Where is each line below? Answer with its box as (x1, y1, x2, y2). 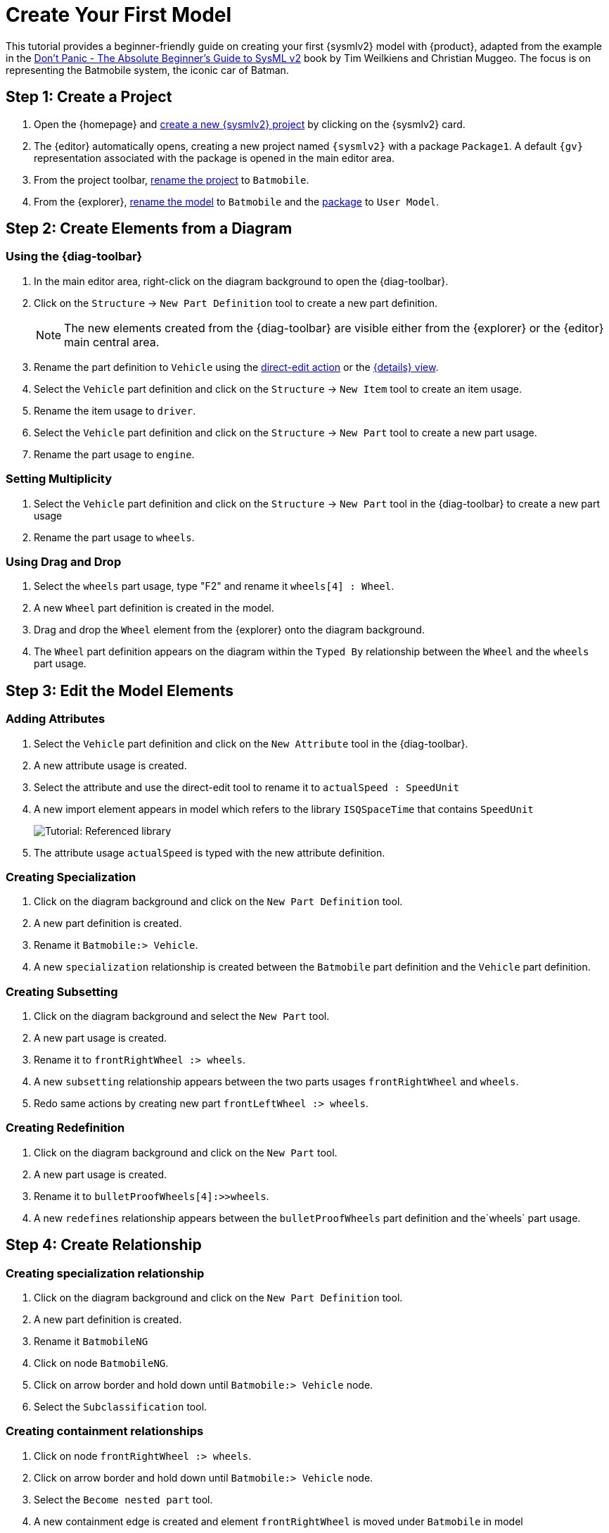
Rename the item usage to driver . (34, 404, 196, 417)
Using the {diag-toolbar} (6, 249, 143, 264)
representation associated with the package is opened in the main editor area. (34, 151, 395, 164)
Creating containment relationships (6, 1424, 204, 1439)
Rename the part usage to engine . (34, 448, 195, 460)
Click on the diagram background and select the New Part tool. (34, 1010, 330, 1023)
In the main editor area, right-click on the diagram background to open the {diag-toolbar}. (34, 275, 449, 287)
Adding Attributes (6, 712, 105, 726)
